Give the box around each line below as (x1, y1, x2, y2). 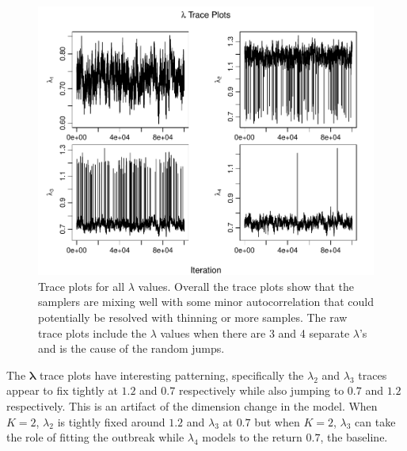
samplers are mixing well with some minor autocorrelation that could (38, 293, 374, 310)
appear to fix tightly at (6, 382, 118, 399)
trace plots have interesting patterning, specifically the (40, 366, 304, 383)
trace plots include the (38, 324, 147, 341)
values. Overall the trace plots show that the (138, 277, 355, 294)
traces (358, 366, 387, 383)
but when (254, 413, 300, 430)
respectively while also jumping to (178, 382, 344, 399)
